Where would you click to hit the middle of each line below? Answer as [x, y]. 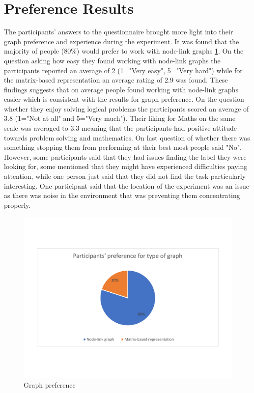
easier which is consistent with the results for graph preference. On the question [124, 99]
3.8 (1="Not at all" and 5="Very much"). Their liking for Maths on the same [120, 118]
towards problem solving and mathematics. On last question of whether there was [127, 137]
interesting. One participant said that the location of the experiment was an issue [127, 185]
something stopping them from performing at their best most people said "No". [123, 147]
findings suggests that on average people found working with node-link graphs [121, 89]
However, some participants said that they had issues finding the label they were [125, 156]
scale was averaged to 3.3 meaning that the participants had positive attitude [121, 128]
